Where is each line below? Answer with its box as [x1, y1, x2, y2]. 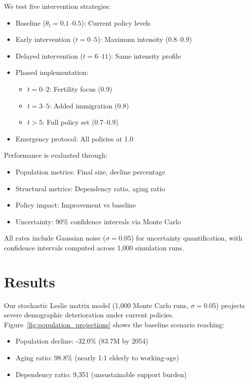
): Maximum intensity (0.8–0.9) [97, 34, 192, 44]
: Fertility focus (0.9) [49, 83, 112, 94]
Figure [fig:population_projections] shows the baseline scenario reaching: [4, 319, 224, 329]
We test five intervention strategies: [4, 1, 111, 11]
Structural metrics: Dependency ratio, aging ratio [15, 183, 165, 193]
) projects [216, 300, 245, 310]
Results [4, 271, 55, 291]
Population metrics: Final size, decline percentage [15, 166, 165, 176]
